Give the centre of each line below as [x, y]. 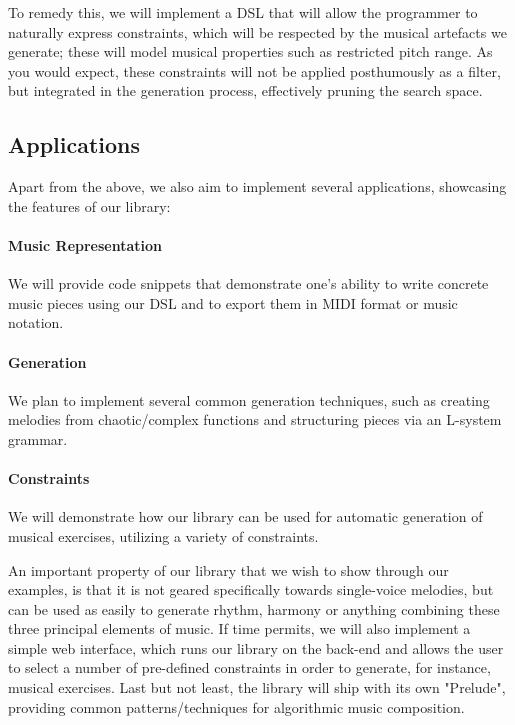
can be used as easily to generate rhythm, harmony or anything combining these [254, 608]
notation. [36, 322]
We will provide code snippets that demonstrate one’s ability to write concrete [248, 283]
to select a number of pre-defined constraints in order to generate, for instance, [249, 667]
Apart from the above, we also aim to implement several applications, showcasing [257, 186]
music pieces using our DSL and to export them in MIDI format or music [233, 302]
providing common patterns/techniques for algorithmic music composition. [236, 706]
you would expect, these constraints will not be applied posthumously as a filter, [254, 70]
